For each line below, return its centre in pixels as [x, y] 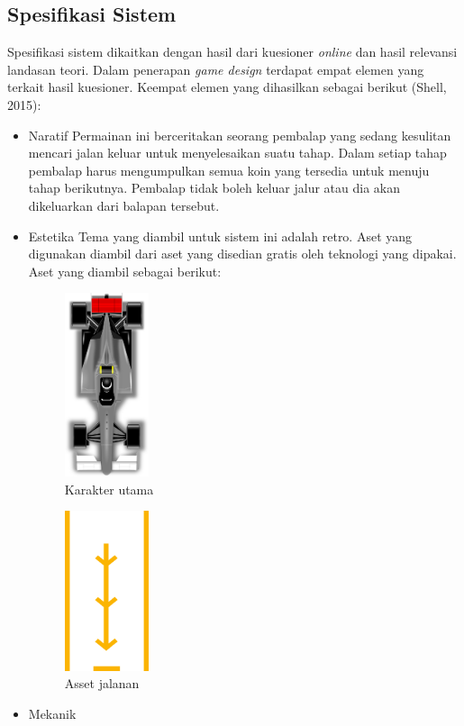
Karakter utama [109, 489]
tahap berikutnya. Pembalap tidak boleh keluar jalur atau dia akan [214, 188]
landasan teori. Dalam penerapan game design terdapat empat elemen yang [216, 69]
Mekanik [52, 713]
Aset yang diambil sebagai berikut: [125, 271]
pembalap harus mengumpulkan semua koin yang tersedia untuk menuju [229, 170]
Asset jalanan [102, 683]
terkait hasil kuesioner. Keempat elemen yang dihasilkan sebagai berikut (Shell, [227, 87]
